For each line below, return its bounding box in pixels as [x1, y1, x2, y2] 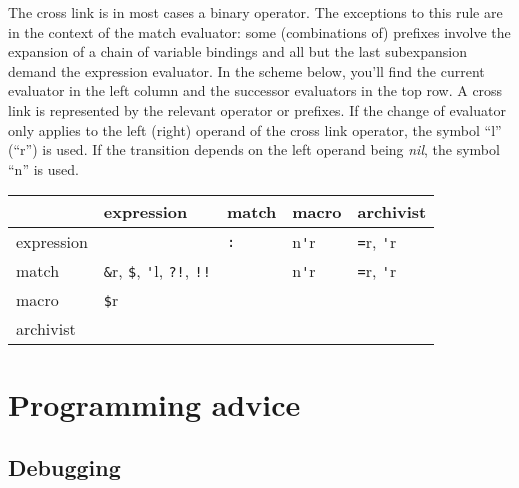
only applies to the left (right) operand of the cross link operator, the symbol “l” [8, 119, 502, 140]
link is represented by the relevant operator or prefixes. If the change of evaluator [8, 99, 506, 120]
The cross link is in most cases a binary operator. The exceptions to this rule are [8, 2, 503, 22]
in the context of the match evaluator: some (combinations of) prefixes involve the [8, 21, 511, 42]
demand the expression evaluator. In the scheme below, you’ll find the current [8, 60, 485, 81]
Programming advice [8, 383, 301, 424]
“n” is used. [8, 158, 79, 179]
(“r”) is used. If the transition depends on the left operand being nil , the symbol [8, 139, 500, 160]
